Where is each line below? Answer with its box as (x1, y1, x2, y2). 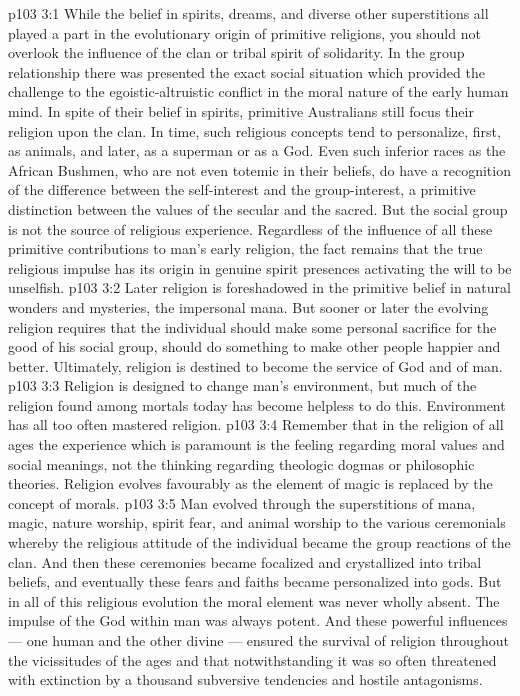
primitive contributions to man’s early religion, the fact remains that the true (8, 238, 483, 259)
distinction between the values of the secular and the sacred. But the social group (8, 198, 508, 219)
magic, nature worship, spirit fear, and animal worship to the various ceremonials (8, 512, 506, 533)
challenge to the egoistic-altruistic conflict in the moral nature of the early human (8, 81, 509, 102)
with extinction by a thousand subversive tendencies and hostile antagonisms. (8, 669, 483, 690)
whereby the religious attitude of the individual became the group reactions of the (8, 532, 511, 553)
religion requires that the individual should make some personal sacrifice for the (8, 316, 497, 337)
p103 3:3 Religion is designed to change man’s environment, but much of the (8, 375, 477, 396)
